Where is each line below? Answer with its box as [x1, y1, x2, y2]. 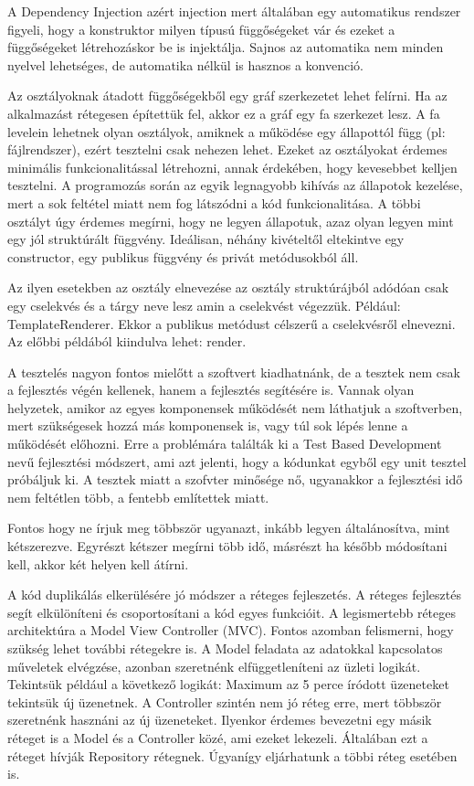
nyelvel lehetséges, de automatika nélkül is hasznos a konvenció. [7, 55, 364, 74]
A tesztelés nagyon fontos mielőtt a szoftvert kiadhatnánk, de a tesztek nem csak [7, 362, 460, 381]
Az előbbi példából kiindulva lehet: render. [7, 332, 247, 351]
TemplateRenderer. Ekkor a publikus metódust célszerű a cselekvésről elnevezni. [7, 313, 456, 333]
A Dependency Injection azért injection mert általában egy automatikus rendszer [7, 2, 461, 20]
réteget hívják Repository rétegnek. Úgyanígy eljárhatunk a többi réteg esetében [7, 746, 458, 765]
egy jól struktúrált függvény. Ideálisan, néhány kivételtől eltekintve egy [7, 229, 405, 249]
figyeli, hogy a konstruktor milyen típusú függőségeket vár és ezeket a [7, 19, 395, 38]
